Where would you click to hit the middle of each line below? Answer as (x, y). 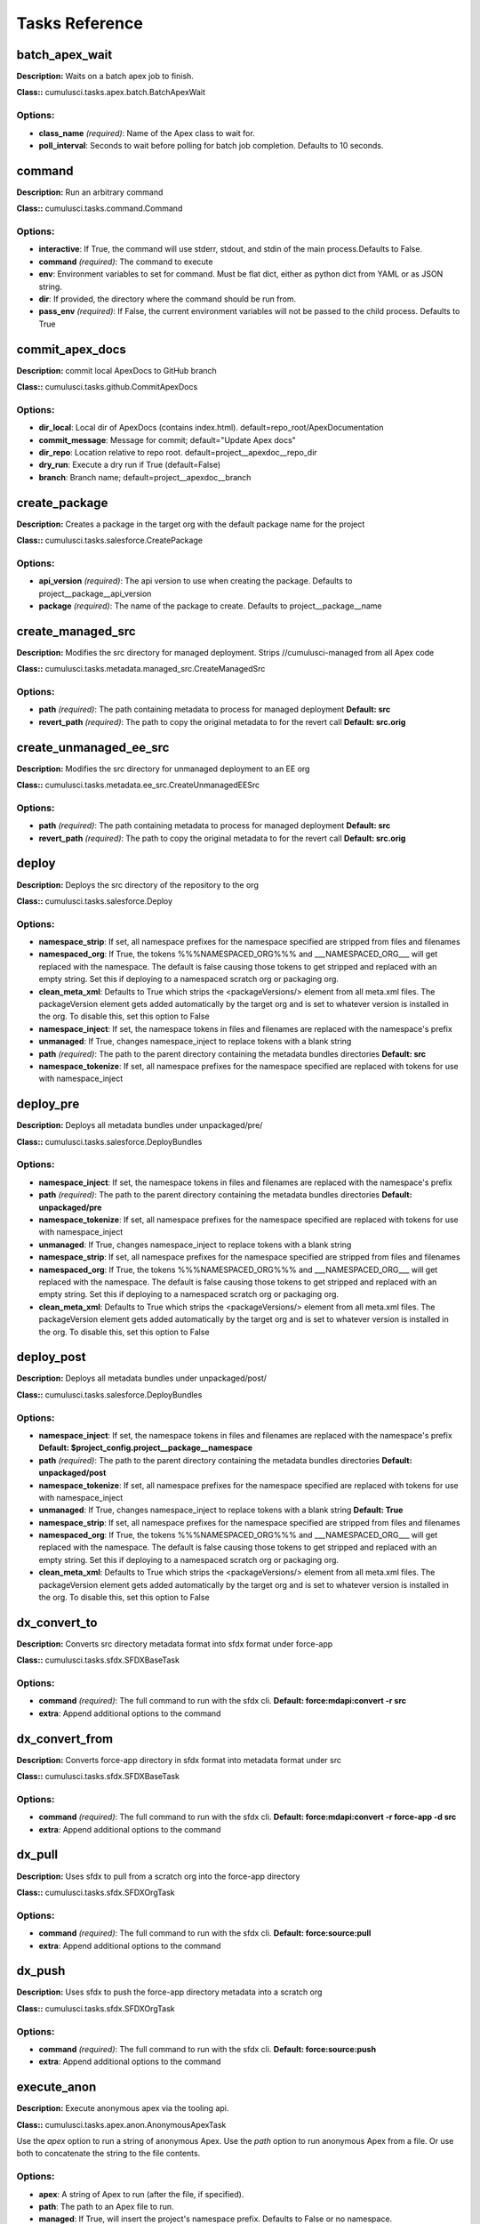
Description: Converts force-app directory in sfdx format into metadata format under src (179, 1760)
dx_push (41, 1971)
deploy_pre (48, 1104)
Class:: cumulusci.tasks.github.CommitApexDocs (107, 387)
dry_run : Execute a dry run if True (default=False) (130, 465)
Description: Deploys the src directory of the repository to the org (138, 884)
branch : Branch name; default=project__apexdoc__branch (145, 477)
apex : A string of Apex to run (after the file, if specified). (141, 2194)
